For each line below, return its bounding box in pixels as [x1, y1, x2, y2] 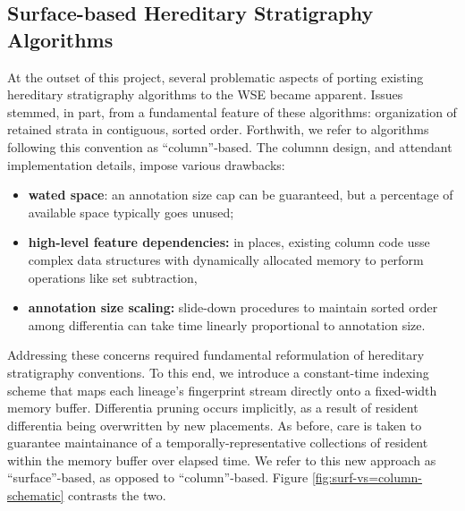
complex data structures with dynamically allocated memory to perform [28, 250, 424, 268]
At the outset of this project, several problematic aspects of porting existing [7, 67, 424, 86]
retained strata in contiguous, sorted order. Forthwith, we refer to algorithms [7, 120, 429, 139]
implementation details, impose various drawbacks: [7, 155, 285, 174]
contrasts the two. [68, 486, 166, 505]
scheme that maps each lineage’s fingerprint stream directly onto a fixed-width [7, 380, 437, 399]
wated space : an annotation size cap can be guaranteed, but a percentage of [28, 185, 453, 204]
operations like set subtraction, [28, 268, 198, 286]
